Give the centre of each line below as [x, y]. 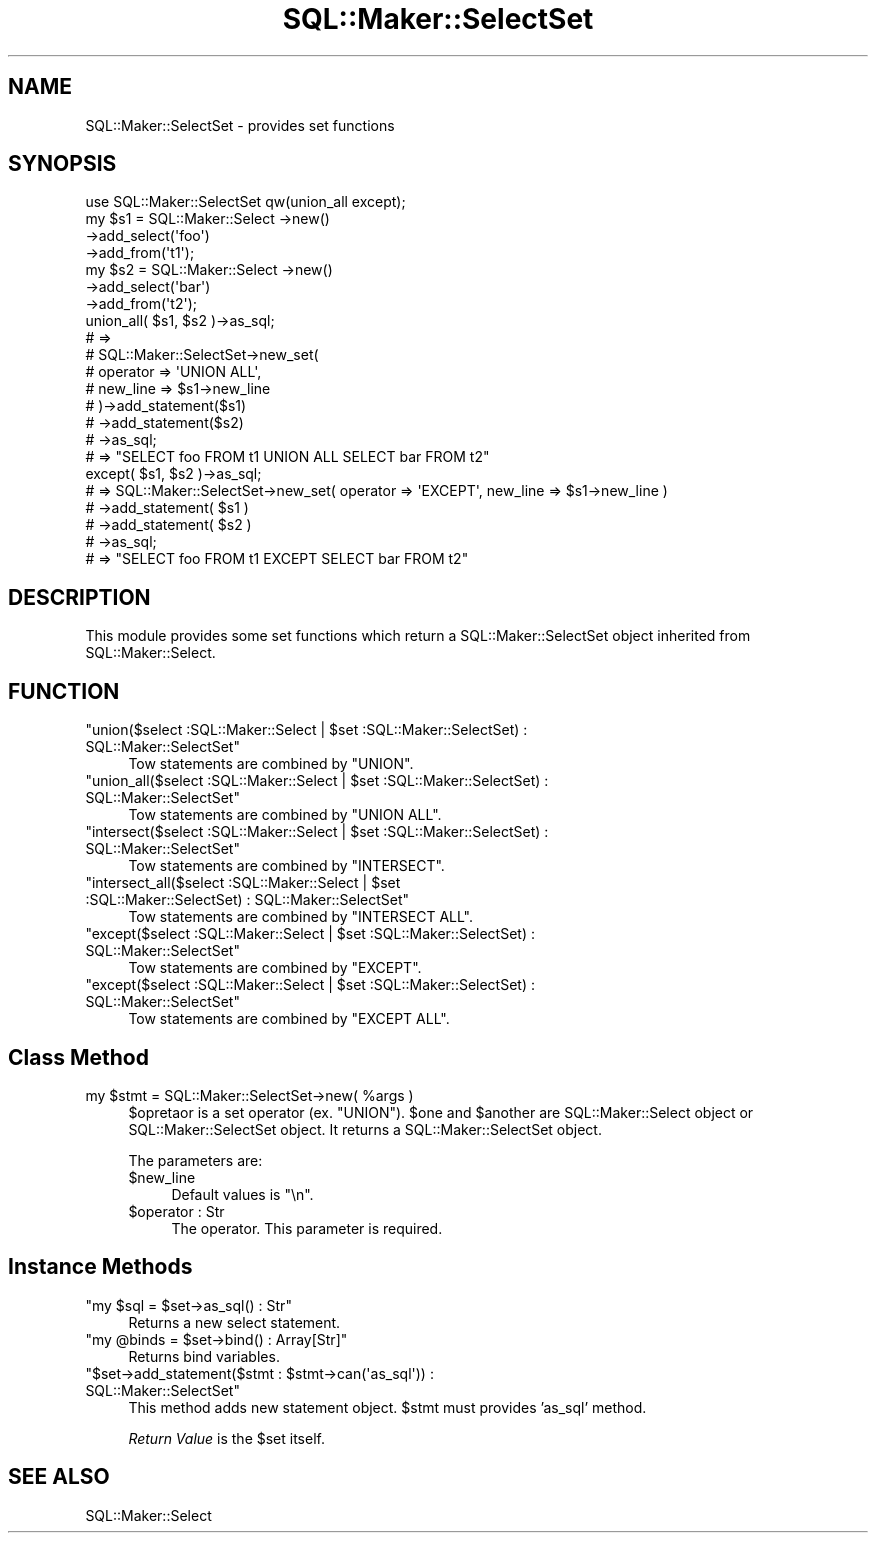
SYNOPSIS [62, 164]
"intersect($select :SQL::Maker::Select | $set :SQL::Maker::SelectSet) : [317, 832]
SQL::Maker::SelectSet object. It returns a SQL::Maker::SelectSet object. [365, 1129]
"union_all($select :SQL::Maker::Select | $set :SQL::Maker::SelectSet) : [317, 781]
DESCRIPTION [79, 597]
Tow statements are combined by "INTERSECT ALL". [301, 917]
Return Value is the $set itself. [226, 1438]
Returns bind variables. [204, 1356]
